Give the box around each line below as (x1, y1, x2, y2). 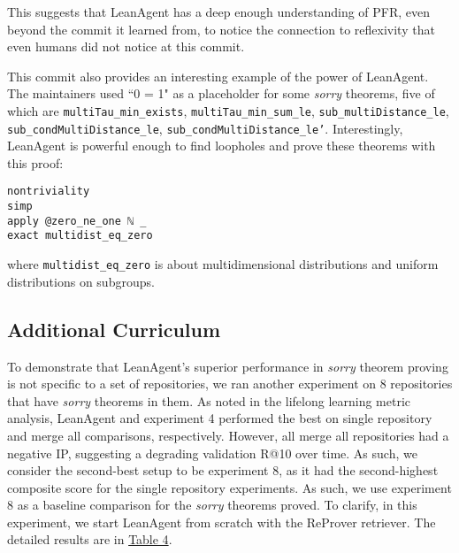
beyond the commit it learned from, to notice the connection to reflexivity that (7, 19, 435, 38)
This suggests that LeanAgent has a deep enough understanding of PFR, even (7, 3, 431, 20)
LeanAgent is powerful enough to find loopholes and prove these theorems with (7, 136, 436, 155)
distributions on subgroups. (7, 272, 155, 290)
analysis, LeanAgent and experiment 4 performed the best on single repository (7, 409, 432, 427)
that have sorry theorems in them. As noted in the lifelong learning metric (7, 391, 411, 410)
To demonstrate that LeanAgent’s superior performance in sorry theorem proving (7, 357, 448, 375)
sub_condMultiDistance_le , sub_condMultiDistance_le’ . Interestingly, (7, 119, 403, 137)
